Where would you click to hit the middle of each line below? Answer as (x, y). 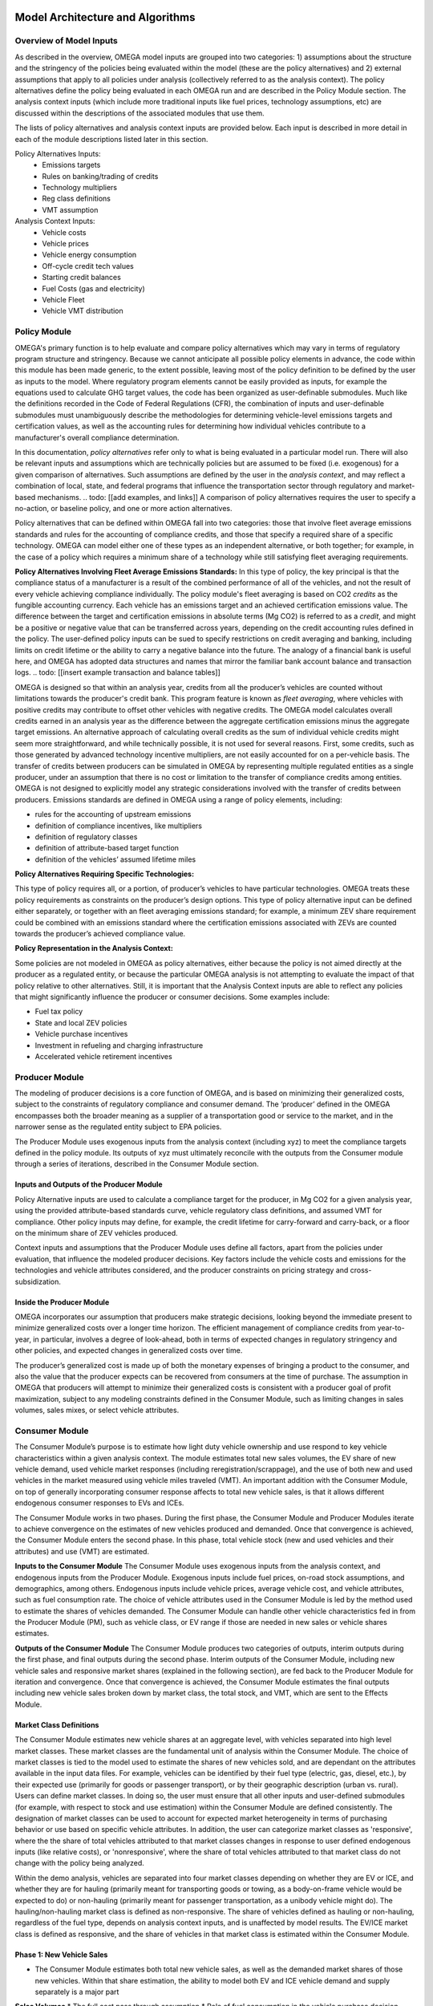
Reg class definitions (77, 199)
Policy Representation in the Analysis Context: (94, 948)
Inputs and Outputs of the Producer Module (89, 1184)
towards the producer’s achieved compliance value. (100, 934)
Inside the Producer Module (62, 1302)
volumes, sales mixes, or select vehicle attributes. (97, 1410)
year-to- (391, 1328)
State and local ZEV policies (81, 1022)
